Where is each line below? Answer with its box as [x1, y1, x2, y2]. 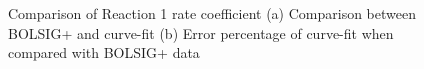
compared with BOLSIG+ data [8, 42, 200, 63]
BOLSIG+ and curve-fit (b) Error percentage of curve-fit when [8, 22, 394, 43]
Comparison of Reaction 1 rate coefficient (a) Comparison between [8, 3, 416, 23]
